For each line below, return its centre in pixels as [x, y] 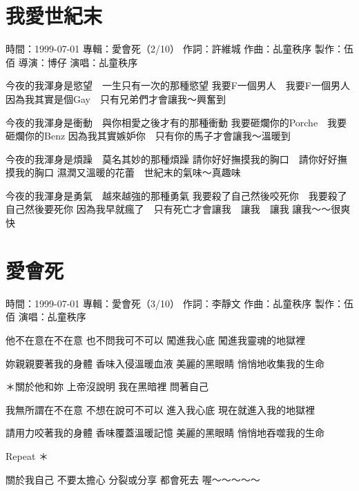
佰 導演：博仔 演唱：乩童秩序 [72, 62]
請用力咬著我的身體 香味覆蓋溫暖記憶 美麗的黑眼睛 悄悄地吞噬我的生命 [165, 433]
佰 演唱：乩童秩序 [46, 317]
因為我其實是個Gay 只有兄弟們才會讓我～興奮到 [116, 98]
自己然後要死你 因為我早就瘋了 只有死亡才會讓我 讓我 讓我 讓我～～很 [173, 209]
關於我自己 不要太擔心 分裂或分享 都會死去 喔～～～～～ [133, 479]
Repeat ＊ [27, 455]
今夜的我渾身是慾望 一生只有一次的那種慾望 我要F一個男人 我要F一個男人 [178, 85]
